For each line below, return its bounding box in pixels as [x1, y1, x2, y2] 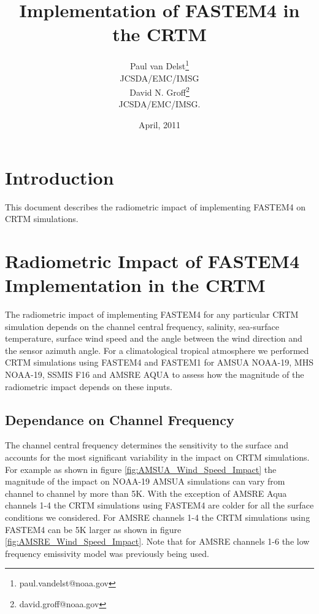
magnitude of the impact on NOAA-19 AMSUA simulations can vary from [5, 475, 285, 488]
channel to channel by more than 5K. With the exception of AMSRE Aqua [5, 486, 287, 499]
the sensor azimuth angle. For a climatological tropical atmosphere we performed [5, 343, 309, 356]
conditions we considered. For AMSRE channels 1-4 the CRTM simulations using [5, 510, 310, 523]
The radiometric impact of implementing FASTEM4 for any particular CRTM [5, 308, 299, 321]
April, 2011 [138, 118, 181, 131]
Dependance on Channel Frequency [5, 410, 234, 429]
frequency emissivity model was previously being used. [5, 547, 209, 559]
